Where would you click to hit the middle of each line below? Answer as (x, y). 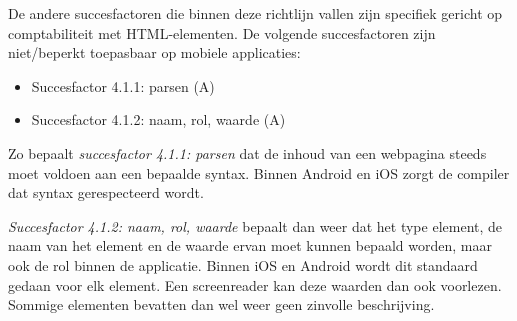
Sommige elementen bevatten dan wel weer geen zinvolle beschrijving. (221, 304)
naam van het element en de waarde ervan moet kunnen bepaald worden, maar (250, 245)
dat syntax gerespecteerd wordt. (106, 192)
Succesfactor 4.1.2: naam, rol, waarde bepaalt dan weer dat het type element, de (255, 225)
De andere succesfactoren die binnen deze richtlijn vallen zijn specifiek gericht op (255, 13)
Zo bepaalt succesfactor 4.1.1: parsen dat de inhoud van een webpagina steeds (247, 152)
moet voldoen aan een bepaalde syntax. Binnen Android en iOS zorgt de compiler (259, 172)
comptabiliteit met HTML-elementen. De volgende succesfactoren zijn (222, 32)
